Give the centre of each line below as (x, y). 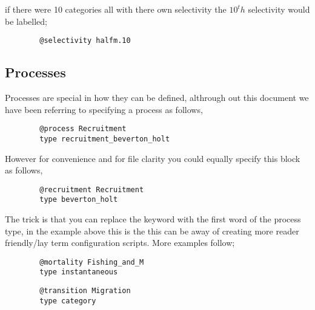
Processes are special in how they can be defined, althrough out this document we (157, 98)
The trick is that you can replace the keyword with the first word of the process (153, 219)
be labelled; (26, 21)
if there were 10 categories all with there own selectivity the (116, 9)
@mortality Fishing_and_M (92, 262)
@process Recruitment (83, 129)
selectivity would (279, 9)
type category (68, 301)
